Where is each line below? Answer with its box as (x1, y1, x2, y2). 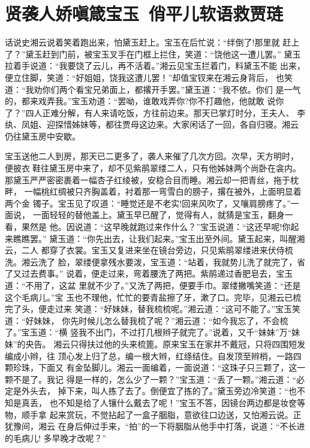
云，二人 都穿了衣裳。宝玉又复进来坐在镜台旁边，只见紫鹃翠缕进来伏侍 (5, 244, 285, 256)
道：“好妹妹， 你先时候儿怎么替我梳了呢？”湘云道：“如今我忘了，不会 (5, 314, 280, 326)
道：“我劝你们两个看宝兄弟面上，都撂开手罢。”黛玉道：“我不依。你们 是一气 (5, 83, 301, 95)
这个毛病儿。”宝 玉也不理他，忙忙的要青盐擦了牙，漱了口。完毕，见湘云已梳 (5, 290, 302, 303)
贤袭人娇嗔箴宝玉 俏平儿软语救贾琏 (5, 1, 284, 26)
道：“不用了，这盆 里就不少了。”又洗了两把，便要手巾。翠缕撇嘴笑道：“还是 (5, 279, 301, 291)
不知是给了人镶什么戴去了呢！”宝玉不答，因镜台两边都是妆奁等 (58, 396, 306, 408)
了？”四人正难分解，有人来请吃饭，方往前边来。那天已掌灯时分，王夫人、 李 (5, 106, 306, 119)
